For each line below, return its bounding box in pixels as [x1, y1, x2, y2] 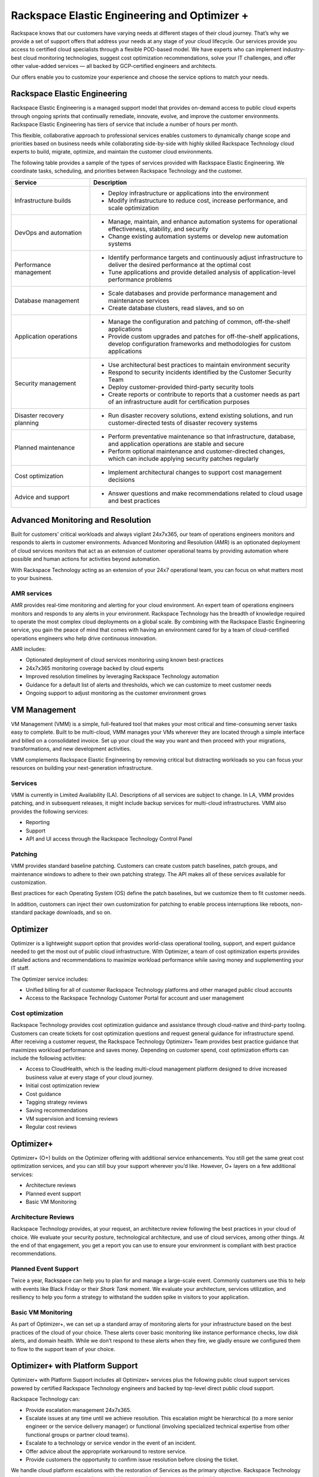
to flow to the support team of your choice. [11, 1345, 115, 1352]
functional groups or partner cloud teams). [25, 1431, 129, 1438]
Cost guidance [25, 1090, 61, 1097]
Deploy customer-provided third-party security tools [108, 383, 254, 391]
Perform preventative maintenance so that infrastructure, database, [108, 432, 295, 440]
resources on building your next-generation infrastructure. [11, 764, 153, 771]
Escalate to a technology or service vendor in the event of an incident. [25, 1439, 197, 1447]
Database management [14, 296, 80, 304]
